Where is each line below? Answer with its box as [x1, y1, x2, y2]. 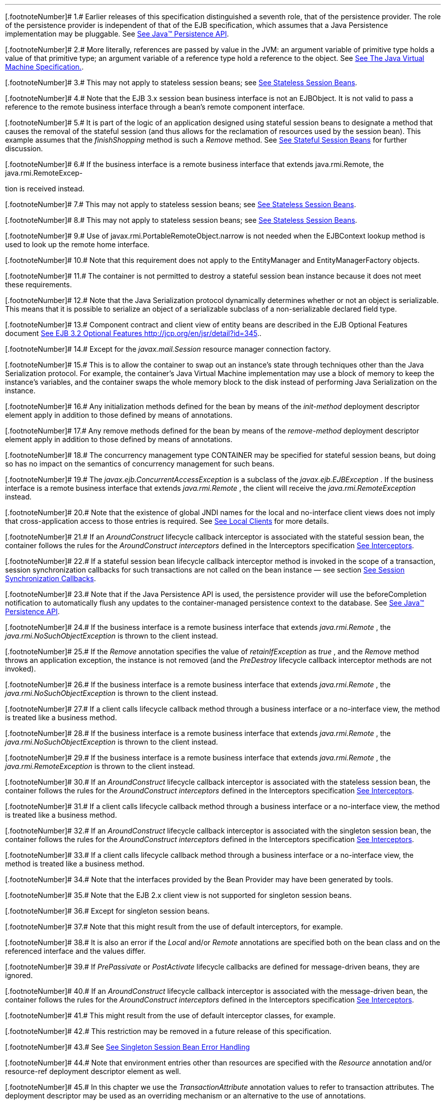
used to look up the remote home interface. [5, 240, 150, 249]
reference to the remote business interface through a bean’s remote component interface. [5, 103, 305, 111]
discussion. [5, 144, 43, 153]
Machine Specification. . [5, 62, 84, 71]
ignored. [5, 971, 33, 980]
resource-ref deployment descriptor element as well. [5, 1067, 181, 1076]
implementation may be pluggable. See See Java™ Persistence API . [5, 29, 229, 38]
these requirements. [5, 280, 72, 289]
